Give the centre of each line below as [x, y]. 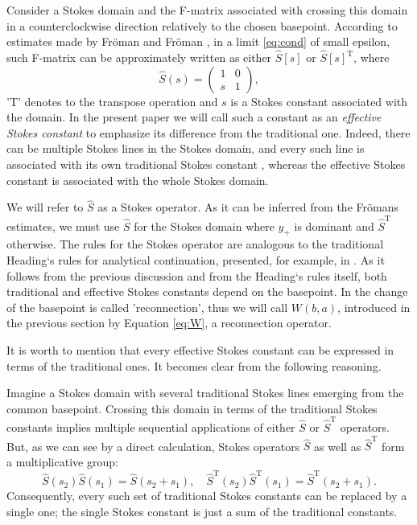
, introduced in [374, 307]
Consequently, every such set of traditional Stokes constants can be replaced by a [207, 496]
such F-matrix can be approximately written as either [139, 57]
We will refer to [45, 207]
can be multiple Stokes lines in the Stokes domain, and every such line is [186, 148]
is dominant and [334, 226]
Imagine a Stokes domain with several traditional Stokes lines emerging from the [205, 393]
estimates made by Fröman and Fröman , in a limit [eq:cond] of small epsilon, [198, 41]
